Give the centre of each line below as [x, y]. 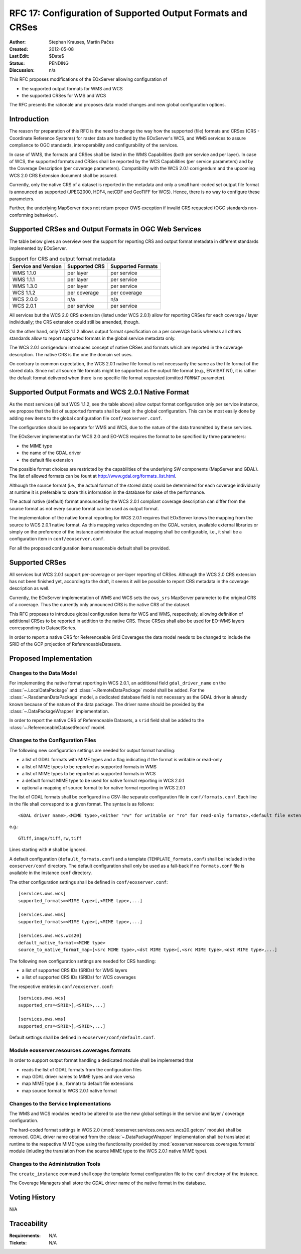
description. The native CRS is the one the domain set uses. [71, 354]
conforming [21, 215]
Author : [18, 42]
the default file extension [48, 460]
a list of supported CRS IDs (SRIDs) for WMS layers [74, 970]
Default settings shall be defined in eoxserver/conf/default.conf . [82, 1037]
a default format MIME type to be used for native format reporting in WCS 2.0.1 [103, 781]
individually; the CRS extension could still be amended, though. [74, 322]
